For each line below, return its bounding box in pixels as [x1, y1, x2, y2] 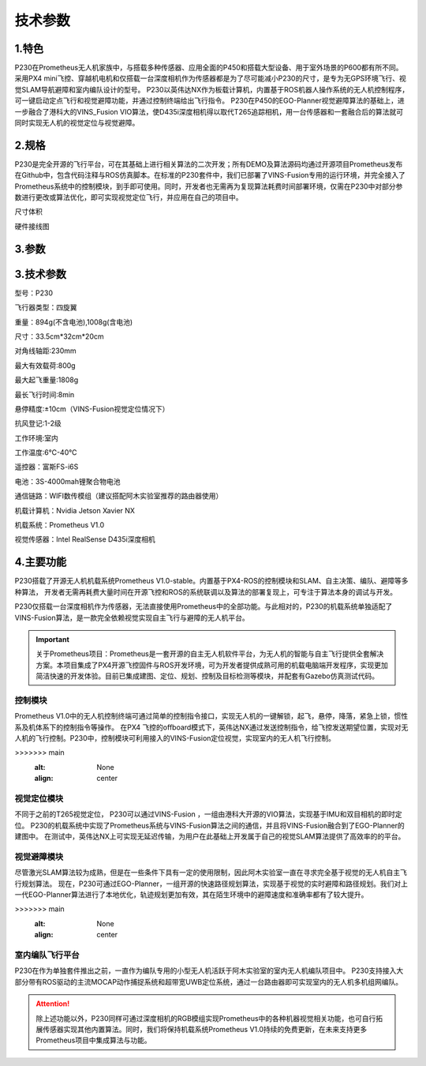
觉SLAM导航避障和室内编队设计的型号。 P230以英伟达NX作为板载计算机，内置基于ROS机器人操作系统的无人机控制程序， [14, 84, 409, 94]
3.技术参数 [14, 267, 67, 280]
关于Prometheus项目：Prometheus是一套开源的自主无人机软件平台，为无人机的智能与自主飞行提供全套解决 [35, 649, 384, 659]
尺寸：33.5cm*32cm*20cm [14, 332, 104, 341]
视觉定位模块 [14, 793, 64, 804]
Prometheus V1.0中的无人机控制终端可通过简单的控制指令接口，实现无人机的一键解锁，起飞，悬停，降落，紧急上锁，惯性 [14, 711, 409, 721]
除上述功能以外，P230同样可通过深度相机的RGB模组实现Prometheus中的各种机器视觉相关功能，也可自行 [35, 1013, 376, 1023]
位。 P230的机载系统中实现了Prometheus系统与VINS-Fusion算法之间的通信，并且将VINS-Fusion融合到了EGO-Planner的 [14, 820, 405, 830]
